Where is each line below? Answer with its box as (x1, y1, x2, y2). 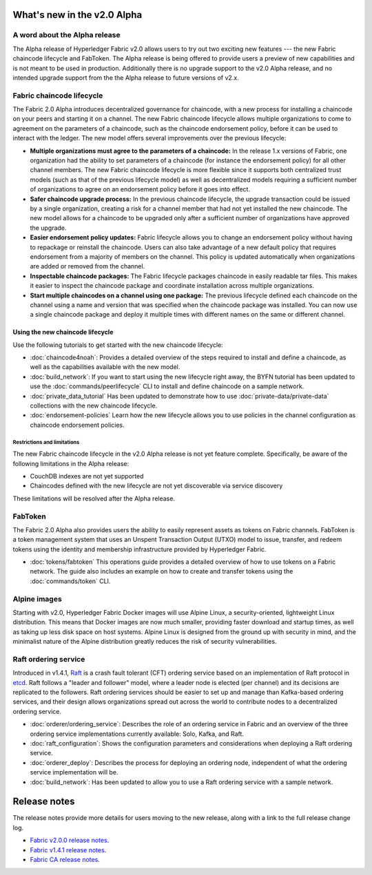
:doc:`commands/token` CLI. (30, 577, 111, 585)
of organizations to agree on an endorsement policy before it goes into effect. (30, 185, 251, 193)
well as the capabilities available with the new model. (30, 363, 180, 371)
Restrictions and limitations (12, 439, 80, 445)
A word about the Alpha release (12, 30, 121, 40)
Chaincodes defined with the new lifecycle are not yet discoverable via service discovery (30, 482, 283, 490)
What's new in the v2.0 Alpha (12, 9, 143, 21)
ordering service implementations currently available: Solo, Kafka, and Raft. (30, 730, 245, 738)
